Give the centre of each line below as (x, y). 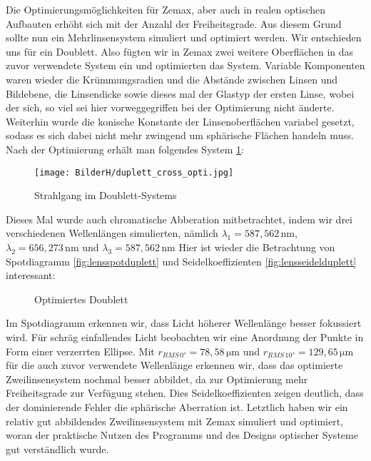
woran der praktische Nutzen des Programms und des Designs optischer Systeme (182, 435)
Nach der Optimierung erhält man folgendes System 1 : (125, 149)
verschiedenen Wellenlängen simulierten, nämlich (112, 233)
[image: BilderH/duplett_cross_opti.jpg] (134, 172)
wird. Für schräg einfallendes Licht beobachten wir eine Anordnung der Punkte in (185, 336)
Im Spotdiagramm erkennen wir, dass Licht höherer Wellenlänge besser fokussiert (184, 323)
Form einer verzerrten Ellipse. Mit (80, 351)
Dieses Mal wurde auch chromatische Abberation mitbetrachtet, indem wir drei (179, 219)
